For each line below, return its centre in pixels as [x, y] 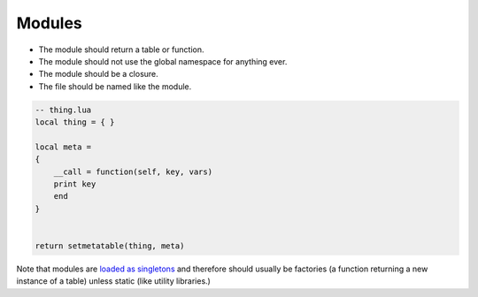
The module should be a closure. [98, 74]
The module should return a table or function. [121, 49]
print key [75, 184]
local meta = [63, 147]
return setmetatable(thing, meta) [110, 246]
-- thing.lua [63, 110]
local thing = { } [75, 122]
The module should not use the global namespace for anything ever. [163, 61]
